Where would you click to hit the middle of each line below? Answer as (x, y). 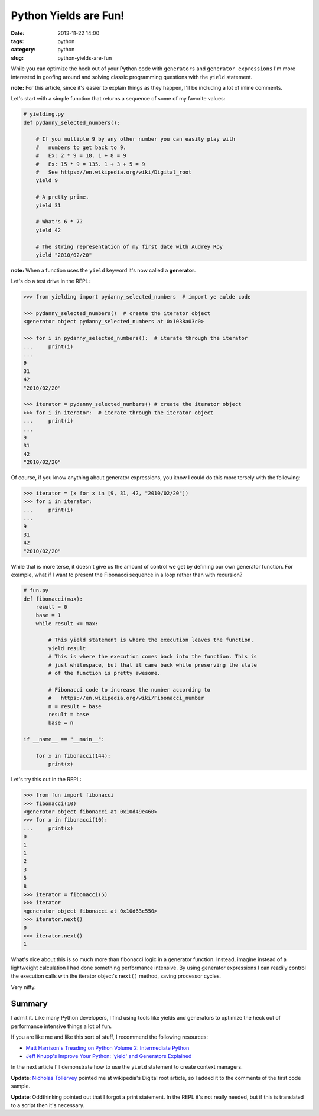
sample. (21, 1086)
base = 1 (48, 615)
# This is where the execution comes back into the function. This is (152, 657)
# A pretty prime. (62, 197)
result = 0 (51, 607)
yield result (67, 648)
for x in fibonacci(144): (73, 756)
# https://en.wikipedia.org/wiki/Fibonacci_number (126, 698)
